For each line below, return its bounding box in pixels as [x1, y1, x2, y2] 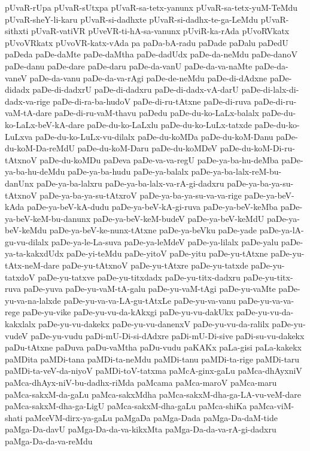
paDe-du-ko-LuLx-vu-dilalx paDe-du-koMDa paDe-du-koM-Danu [35, 130, 273, 142]
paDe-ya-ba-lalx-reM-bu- [191, 165, 282, 178]
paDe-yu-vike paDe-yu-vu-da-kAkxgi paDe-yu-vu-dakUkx [22, 306, 234, 318]
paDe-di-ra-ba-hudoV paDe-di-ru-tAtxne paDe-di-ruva [53, 95, 251, 107]
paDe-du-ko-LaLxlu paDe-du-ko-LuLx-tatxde [87, 118, 252, 130]
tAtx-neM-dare [5, 259, 60, 272]
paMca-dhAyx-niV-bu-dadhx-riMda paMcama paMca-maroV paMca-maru [5, 376, 277, 388]
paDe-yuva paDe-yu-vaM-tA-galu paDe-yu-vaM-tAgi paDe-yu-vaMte [23, 282, 276, 295]
